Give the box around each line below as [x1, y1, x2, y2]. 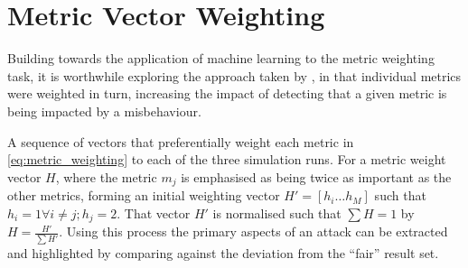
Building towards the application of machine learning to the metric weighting [7, 49, 435, 68]
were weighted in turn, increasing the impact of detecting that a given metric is [7, 84, 447, 103]
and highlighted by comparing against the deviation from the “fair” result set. [7, 243, 439, 262]
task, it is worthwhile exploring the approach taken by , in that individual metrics [7, 66, 462, 85]
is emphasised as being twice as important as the [181, 167, 452, 186]
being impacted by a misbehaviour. [7, 101, 201, 120]
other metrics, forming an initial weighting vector [7, 186, 280, 205]
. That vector [117, 203, 191, 222]
